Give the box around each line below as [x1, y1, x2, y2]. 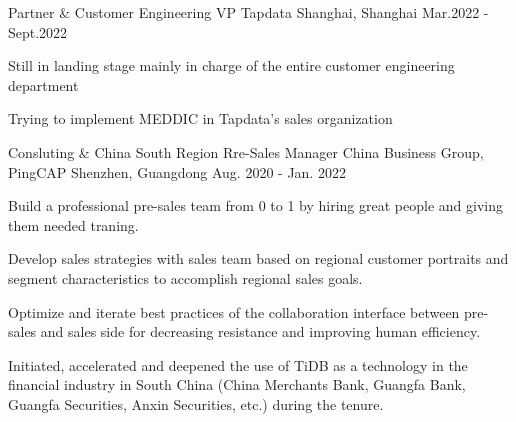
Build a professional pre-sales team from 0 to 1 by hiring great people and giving [8, 195, 503, 216]
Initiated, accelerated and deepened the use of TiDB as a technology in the [8, 354, 468, 375]
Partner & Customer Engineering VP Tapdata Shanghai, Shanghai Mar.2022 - [8, 2, 489, 22]
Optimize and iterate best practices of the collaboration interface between [8, 301, 460, 322]
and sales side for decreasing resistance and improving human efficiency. [40, 321, 481, 342]
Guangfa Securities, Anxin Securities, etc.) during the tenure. [8, 393, 384, 414]
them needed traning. [8, 214, 139, 235]
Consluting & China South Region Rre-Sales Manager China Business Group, [8, 141, 484, 162]
